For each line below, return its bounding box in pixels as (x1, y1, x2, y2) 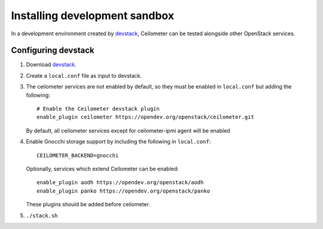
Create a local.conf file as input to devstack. (26, 72, 142, 79)
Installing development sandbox (11, 9, 175, 22)
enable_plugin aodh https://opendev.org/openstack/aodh (36, 179, 204, 186)
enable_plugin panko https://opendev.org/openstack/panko (36, 187, 211, 194)
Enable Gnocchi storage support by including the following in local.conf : (26, 138, 211, 145)
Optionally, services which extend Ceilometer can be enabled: (26, 165, 179, 172)
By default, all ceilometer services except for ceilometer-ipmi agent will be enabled (26, 127, 230, 134)
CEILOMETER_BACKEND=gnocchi (36, 152, 119, 158)
